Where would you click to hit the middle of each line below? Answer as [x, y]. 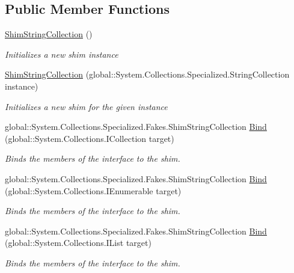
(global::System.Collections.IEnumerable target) [93, 190]
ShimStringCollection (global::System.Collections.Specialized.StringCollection [147, 74]
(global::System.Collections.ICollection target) [90, 138]
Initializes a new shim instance [62, 54]
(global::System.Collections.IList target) [78, 243]
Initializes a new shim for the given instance [86, 106]
